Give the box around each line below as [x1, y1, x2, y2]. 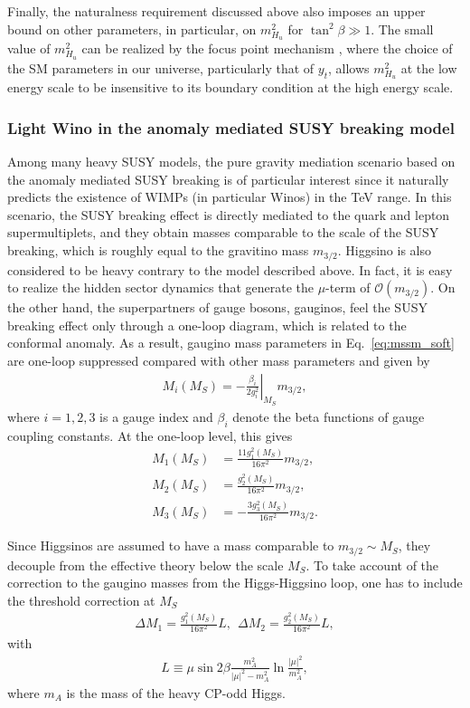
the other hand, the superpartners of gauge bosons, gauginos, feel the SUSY [7, 298, 428, 317]
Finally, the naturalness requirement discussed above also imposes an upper [7, 2, 426, 20]
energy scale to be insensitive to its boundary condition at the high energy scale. [7, 78, 454, 97]
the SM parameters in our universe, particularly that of [7, 58, 315, 77]
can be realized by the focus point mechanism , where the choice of [81, 39, 453, 58]
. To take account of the [305, 555, 439, 574]
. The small [371, 19, 434, 38]
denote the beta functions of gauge [232, 407, 425, 426]
